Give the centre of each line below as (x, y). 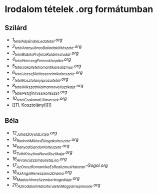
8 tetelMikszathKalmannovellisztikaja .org (47, 86)
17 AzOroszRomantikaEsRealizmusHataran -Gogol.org (60, 166)
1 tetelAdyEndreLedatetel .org (37, 40)
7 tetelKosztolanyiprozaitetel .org (40, 79)
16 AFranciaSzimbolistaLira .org (39, 159)
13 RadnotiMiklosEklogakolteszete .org (45, 140)
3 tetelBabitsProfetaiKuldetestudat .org (45, 53)
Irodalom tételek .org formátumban (79, 9)
